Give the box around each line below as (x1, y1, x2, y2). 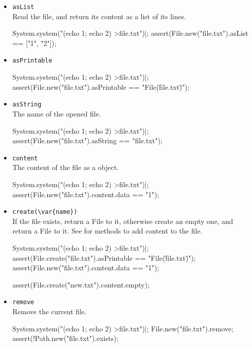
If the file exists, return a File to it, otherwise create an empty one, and (12, 215, 233, 226)
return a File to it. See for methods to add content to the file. (12, 225, 203, 236)
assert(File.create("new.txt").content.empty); (12, 279, 150, 290)
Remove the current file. (12, 306, 87, 317)
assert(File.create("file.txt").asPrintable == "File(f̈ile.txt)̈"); (12, 252, 196, 263)
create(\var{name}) (12, 208, 77, 216)
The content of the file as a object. (12, 162, 119, 172)
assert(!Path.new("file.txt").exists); (12, 333, 119, 343)
